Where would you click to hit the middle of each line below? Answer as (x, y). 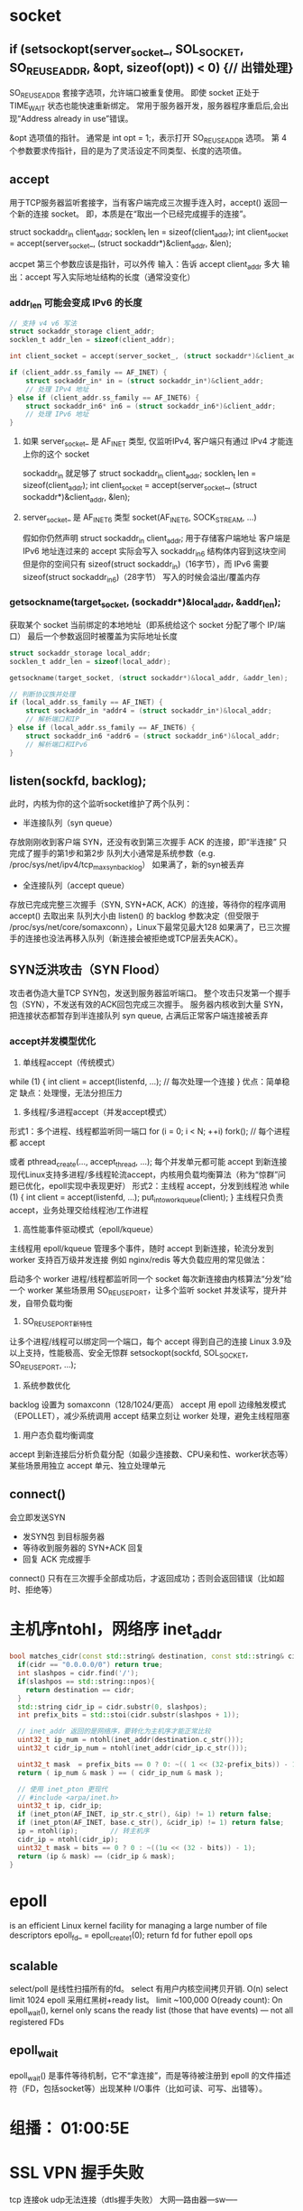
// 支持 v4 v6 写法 (43, 323)
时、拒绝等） (33, 1589)
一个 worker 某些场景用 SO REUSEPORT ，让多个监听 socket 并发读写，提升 (144, 1291)
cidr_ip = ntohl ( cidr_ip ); (68, 1839)
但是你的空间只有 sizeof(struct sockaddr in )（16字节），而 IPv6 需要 (145, 565)
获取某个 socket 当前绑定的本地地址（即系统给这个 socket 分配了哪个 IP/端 (147, 624)
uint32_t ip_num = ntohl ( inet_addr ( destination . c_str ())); (131, 1740)
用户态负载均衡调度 (58, 1435)
